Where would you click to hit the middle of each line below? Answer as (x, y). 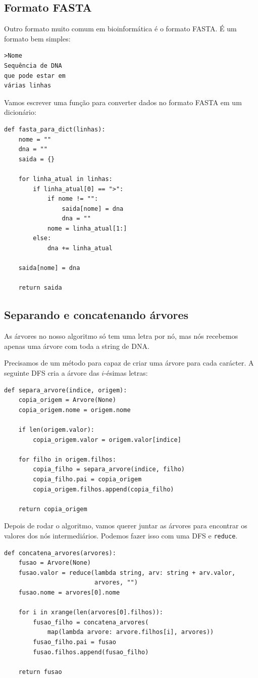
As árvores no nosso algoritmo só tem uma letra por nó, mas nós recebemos (121, 336)
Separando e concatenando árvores (96, 315)
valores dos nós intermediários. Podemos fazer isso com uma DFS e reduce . (121, 535)
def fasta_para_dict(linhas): (55, 129)
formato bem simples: (37, 38)
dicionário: (20, 112)
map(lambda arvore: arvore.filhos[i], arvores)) (131, 632)
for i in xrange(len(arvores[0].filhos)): (91, 613)
